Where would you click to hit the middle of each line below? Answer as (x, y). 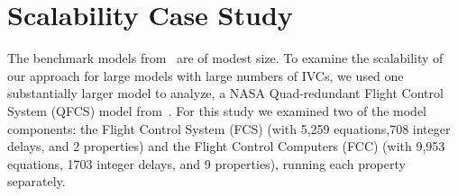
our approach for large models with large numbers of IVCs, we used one (206, 75)
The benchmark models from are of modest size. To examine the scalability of (225, 58)
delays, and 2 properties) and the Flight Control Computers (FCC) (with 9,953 (226, 146)
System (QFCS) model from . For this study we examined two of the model (217, 110)
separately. (37, 181)
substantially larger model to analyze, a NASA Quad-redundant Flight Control (225, 93)
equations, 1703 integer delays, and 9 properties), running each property (206, 163)
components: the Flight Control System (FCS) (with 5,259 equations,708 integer (229, 128)
